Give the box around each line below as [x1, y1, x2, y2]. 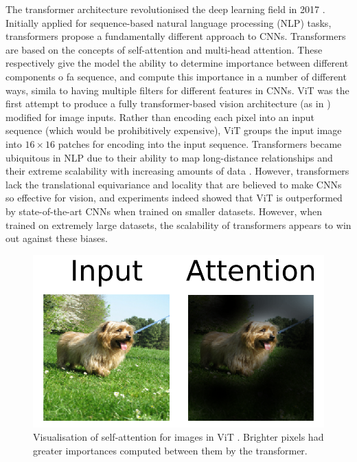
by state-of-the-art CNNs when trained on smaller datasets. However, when [5, 203, 322, 218]
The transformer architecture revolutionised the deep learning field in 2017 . [5, 2, 325, 16]
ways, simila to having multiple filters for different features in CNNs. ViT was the [5, 82, 349, 97]
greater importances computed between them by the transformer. [33, 443, 308, 457]
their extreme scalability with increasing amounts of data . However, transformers [5, 164, 349, 178]
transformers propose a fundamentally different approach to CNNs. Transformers [5, 29, 346, 43]
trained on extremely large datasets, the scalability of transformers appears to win [5, 217, 352, 232]
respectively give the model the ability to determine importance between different [5, 56, 349, 70]
